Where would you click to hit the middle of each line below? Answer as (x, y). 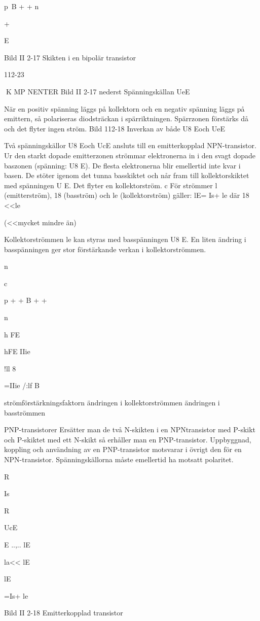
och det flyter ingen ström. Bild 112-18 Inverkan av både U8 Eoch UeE (115, 128)
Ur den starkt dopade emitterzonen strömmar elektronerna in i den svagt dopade (130, 155)
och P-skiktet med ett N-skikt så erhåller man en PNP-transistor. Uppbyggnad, (128, 439)
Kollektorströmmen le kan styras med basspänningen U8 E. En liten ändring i (125, 239)
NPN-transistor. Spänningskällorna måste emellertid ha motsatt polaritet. (119, 459)
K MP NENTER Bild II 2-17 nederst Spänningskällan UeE (98, 91)
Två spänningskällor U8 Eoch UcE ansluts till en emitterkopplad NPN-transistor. (130, 145)
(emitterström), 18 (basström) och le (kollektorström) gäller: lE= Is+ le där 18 (127, 195)
